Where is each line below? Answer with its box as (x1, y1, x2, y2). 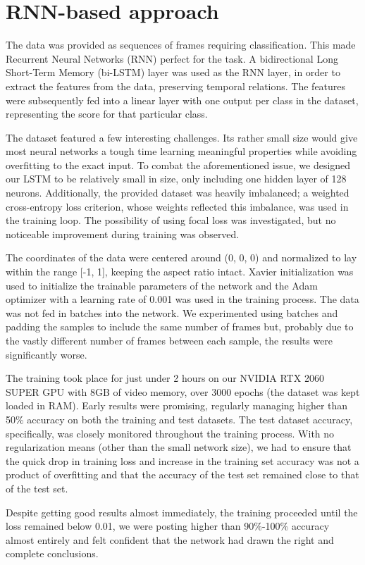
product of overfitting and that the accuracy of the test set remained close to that (6, 467, 359, 482)
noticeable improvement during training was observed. (6, 226, 240, 241)
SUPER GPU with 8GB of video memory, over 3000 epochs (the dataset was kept (6, 384, 360, 399)
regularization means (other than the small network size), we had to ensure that (6, 440, 352, 454)
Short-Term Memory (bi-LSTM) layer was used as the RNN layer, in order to (6, 65, 340, 80)
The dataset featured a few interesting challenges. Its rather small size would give (6, 130, 358, 144)
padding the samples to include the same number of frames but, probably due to (6, 319, 354, 334)
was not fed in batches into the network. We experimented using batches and (6, 305, 338, 320)
